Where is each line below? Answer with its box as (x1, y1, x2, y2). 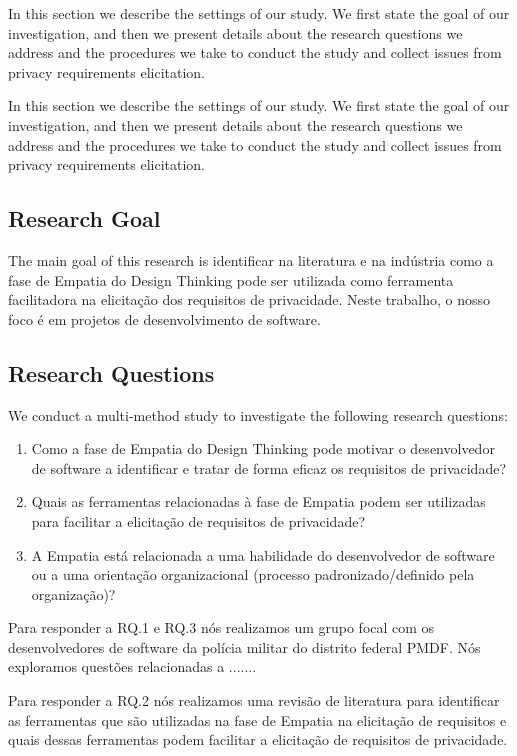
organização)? (31, 583, 116, 604)
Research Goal (8, 203, 161, 234)
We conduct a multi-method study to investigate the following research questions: (8, 404, 508, 425)
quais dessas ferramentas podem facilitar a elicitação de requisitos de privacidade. (8, 729, 508, 750)
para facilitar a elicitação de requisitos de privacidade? (31, 510, 365, 531)
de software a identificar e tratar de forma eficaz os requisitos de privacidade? (31, 457, 507, 478)
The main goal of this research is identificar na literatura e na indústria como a (8, 249, 494, 270)
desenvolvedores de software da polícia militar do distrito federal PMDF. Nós (8, 636, 481, 657)
